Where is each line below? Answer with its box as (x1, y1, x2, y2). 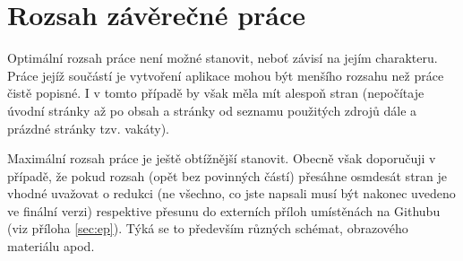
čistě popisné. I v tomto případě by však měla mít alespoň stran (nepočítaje (7, 83, 424, 102)
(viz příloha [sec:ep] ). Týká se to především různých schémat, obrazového (7, 219, 408, 238)
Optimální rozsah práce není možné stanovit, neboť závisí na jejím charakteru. (7, 48, 438, 67)
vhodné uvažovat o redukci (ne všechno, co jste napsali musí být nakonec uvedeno (7, 184, 456, 203)
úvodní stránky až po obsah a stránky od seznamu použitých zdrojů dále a (7, 100, 417, 119)
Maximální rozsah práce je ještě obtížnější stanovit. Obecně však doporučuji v (7, 149, 436, 168)
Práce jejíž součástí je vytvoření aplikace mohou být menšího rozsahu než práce (7, 65, 444, 84)
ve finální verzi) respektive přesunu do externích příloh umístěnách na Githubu (7, 201, 441, 220)
